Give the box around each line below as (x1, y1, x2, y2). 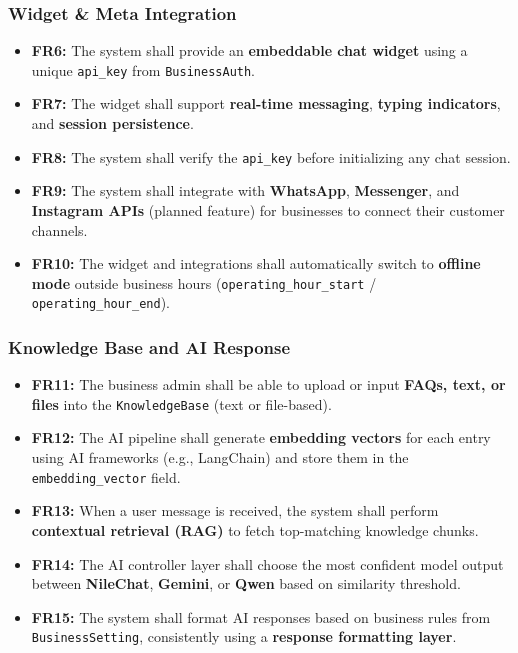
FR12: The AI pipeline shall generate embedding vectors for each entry (31, 427, 491, 448)
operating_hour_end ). (31, 292, 170, 313)
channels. (31, 219, 88, 240)
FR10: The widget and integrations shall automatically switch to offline (31, 253, 481, 274)
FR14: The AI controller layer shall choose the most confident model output (31, 553, 504, 574)
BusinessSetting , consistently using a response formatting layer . (31, 626, 457, 647)
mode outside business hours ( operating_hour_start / (31, 272, 377, 293)
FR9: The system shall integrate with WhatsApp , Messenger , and (31, 180, 460, 201)
